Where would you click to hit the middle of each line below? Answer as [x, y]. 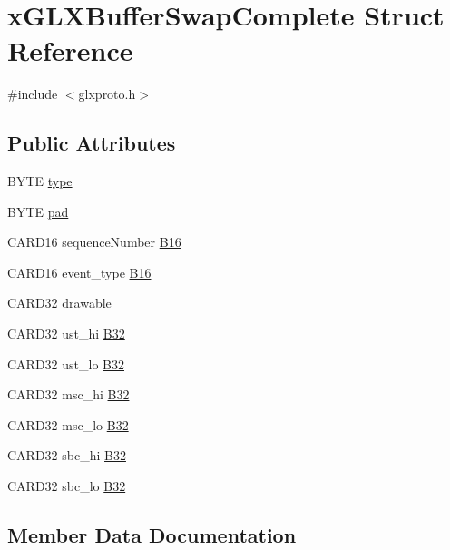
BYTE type [40, 181]
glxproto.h [107, 94]
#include [33, 94]
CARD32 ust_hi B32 [66, 334]
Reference [70, 50]
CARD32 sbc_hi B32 [67, 455]
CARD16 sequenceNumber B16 [94, 242]
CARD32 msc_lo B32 [68, 424]
